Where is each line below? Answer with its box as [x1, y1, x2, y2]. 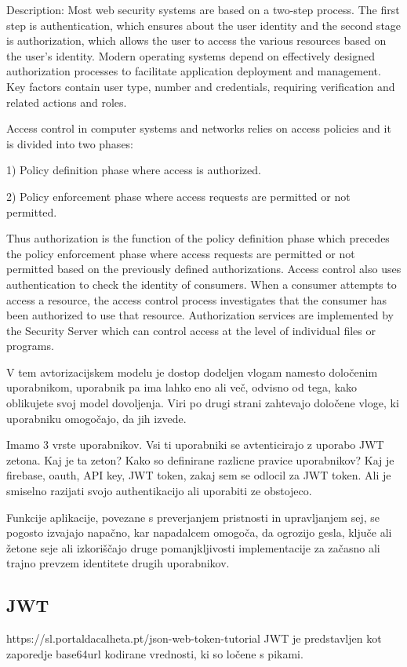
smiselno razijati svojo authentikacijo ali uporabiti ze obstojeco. [6, 483, 312, 499]
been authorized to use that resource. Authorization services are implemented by [6, 307, 394, 323]
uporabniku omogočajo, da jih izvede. [6, 410, 187, 426]
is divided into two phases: [6, 135, 134, 151]
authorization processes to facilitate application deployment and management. [6, 63, 381, 79]
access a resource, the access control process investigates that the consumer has [6, 291, 387, 308]
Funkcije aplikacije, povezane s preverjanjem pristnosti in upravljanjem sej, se [6, 508, 380, 525]
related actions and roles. [6, 93, 127, 110]
